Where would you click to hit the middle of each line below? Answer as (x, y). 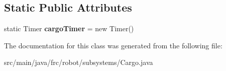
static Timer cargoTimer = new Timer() (69, 28)
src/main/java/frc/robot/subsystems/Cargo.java (79, 62)
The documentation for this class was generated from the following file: (113, 45)
